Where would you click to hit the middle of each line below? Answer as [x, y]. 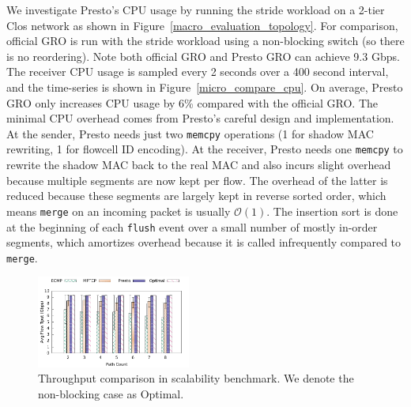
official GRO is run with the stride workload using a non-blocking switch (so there [205, 41]
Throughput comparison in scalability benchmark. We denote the [196, 378]
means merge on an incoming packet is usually [119, 211]
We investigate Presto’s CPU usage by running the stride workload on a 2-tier [196, 9]
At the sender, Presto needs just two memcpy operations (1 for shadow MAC [190, 133]
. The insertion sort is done [332, 211]
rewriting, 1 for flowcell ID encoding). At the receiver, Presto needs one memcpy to [205, 149]
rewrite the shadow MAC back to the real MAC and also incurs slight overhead [199, 165]
